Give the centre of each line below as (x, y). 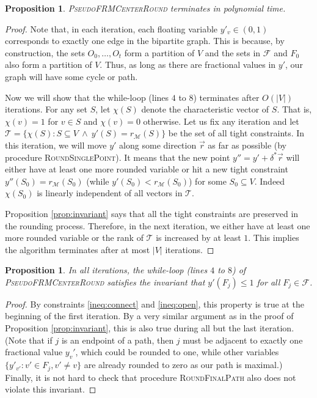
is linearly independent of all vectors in (110, 193)
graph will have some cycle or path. (71, 76)
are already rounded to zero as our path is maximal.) (183, 365)
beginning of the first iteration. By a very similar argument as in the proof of (149, 316)
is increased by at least (199, 238)
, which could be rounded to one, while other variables (177, 352)
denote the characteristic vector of (205, 109)
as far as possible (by (247, 145)
